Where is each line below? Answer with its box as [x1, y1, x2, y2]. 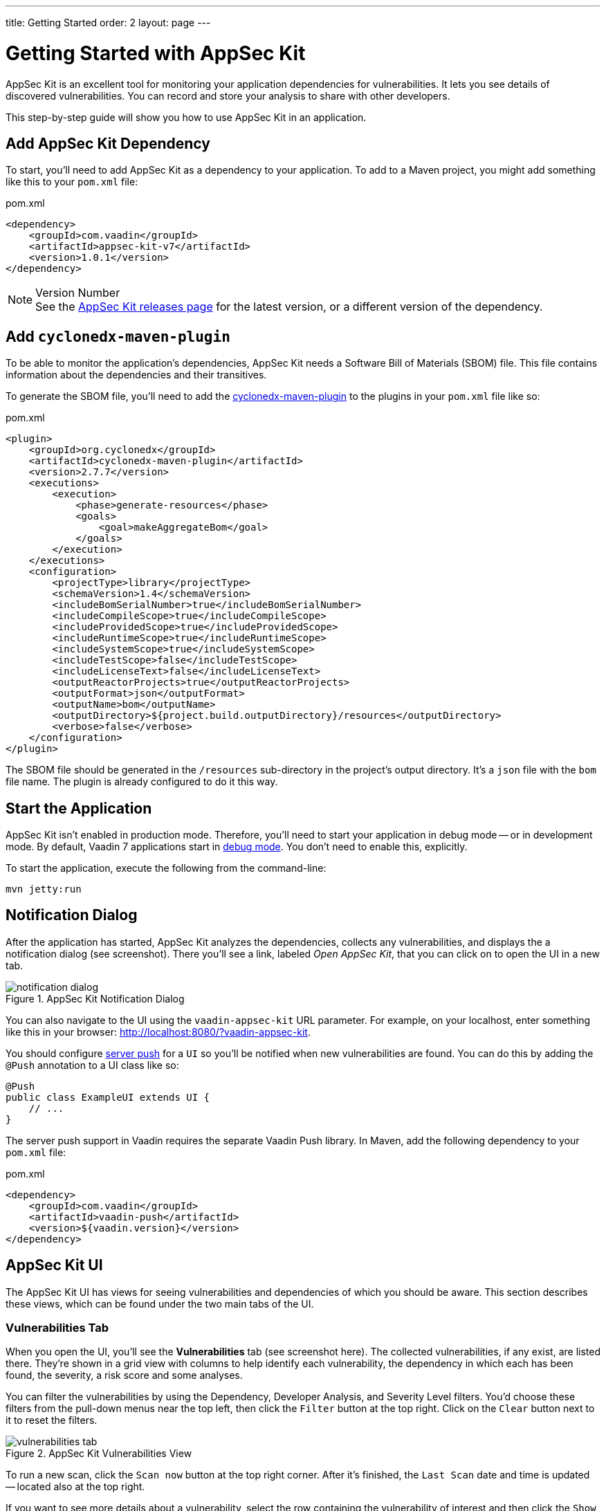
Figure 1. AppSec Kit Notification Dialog [6, 992, 185, 1005]
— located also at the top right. [6, 1481, 145, 1493]
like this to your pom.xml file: [6, 176, 138, 188]
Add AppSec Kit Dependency [6, 134, 210, 152]
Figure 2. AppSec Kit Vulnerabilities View [6, 1447, 192, 1460]
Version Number [35, 286, 120, 300]
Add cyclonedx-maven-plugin [6, 327, 230, 345]
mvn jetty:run [6, 883, 82, 895]
